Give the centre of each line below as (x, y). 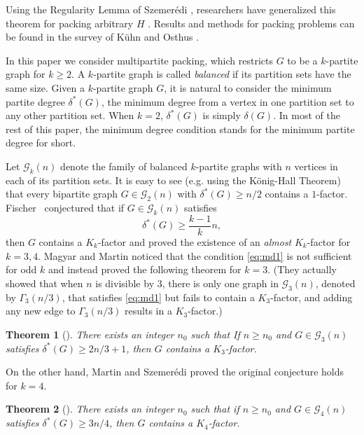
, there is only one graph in (220, 283)
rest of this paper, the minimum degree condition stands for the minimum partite (180, 129)
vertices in (316, 166)
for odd (21, 269)
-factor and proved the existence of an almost (195, 241)
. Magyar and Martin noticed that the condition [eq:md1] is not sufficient (195, 255)
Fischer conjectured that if (65, 208)
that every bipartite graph (62, 194)
